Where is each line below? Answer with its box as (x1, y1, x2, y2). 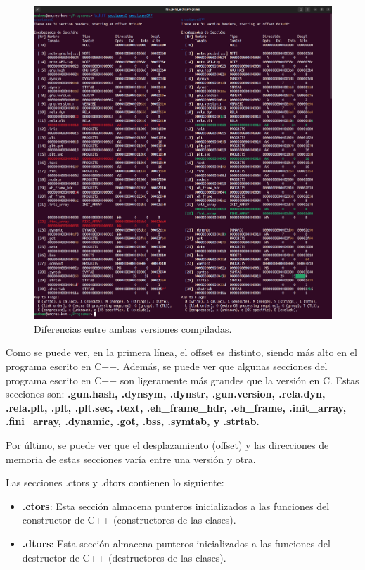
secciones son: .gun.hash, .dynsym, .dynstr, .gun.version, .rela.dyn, (6, 386, 326, 401)
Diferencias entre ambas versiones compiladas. (34, 321, 232, 336)
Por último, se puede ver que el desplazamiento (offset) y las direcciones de (6, 438, 329, 452)
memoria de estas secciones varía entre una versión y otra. (6, 451, 256, 466)
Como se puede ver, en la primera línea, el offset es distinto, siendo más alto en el (6, 345, 357, 360)
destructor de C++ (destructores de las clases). (22, 550, 226, 564)
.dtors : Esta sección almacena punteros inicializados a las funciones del (22, 536, 331, 551)
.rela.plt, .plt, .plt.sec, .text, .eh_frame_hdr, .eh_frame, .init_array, (6, 400, 347, 414)
